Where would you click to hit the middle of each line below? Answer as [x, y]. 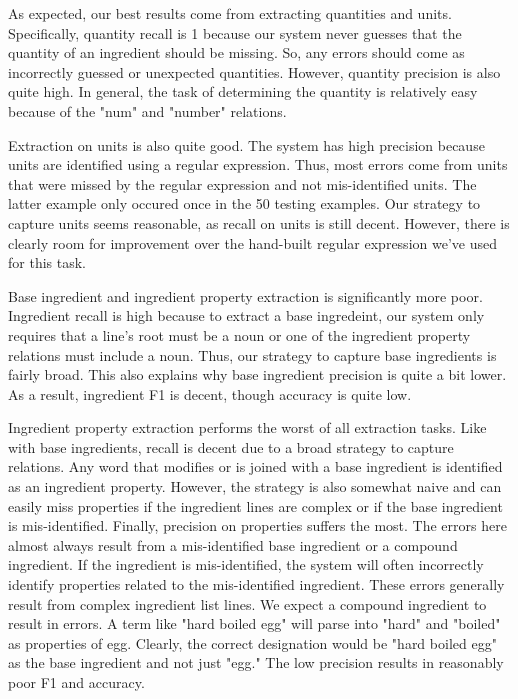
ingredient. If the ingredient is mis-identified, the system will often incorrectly [246, 564]
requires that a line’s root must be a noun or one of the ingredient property [239, 334]
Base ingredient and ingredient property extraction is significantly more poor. [245, 295]
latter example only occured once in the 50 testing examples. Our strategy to [244, 203]
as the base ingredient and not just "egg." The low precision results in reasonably [256, 662]
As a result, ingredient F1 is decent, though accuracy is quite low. [210, 393]
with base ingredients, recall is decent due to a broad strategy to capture [231, 446]
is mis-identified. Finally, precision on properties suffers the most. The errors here [257, 525]
